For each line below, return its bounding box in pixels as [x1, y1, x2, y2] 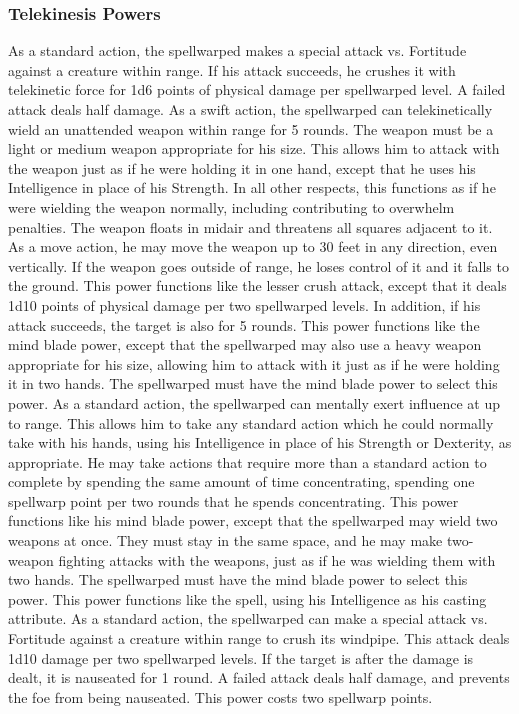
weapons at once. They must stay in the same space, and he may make [8, 530, 443, 551]
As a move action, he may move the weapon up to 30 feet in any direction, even [8, 236, 498, 257]
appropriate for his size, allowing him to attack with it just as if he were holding [8, 353, 500, 374]
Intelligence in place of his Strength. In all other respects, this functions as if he [8, 177, 496, 198]
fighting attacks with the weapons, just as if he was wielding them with [58, 549, 496, 570]
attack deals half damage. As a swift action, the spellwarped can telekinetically [8, 99, 493, 119]
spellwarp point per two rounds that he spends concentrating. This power [8, 490, 459, 511]
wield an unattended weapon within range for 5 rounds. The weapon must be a [8, 118, 494, 139]
